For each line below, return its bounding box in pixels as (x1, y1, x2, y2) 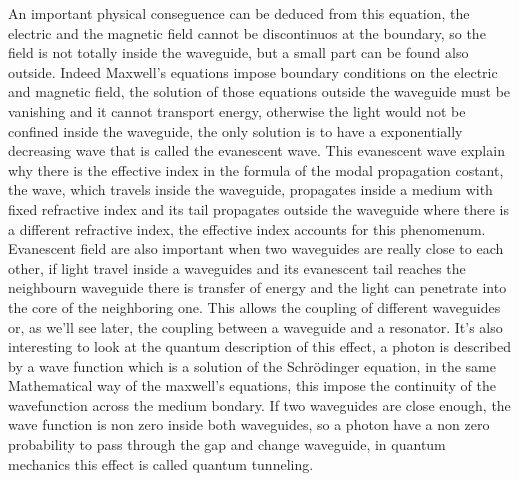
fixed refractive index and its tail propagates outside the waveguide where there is (8, 198, 509, 219)
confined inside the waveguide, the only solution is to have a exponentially (8, 120, 463, 141)
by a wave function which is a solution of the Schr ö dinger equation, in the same (8, 355, 496, 376)
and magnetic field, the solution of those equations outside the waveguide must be (8, 81, 511, 102)
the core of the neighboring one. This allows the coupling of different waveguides (8, 296, 501, 317)
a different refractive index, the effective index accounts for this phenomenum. (8, 218, 486, 239)
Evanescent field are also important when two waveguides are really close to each (8, 238, 504, 259)
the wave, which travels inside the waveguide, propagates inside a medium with (8, 179, 493, 200)
